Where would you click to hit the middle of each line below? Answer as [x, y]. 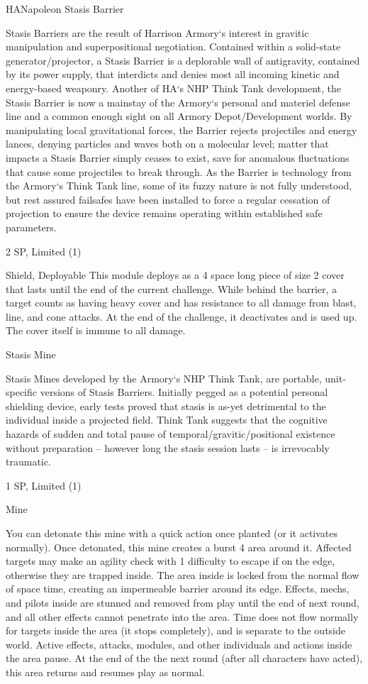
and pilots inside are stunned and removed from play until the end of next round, [183, 602]
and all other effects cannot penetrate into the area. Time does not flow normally [182, 616]
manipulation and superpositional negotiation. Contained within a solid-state [173, 46]
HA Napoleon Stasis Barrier [65, 9]
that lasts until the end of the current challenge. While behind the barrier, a [172, 288]
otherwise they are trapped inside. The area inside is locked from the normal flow [183, 574]
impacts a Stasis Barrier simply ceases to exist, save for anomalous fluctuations [178, 157]
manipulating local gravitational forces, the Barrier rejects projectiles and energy [182, 129]
